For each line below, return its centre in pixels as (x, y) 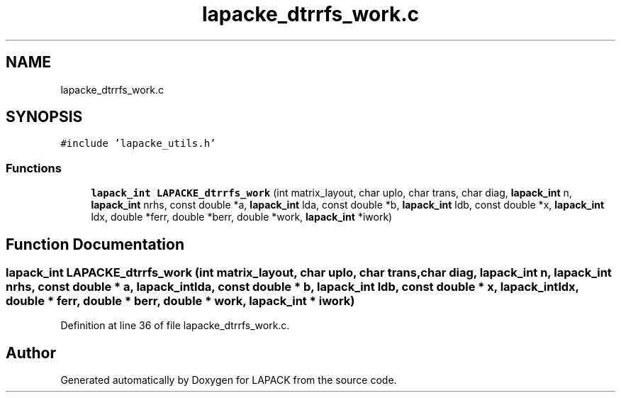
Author (31, 353)
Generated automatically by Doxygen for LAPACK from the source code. (229, 380)
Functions (34, 168)
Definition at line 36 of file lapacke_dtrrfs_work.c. (175, 326)
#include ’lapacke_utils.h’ (138, 144)
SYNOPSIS (44, 117)
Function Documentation (95, 244)
